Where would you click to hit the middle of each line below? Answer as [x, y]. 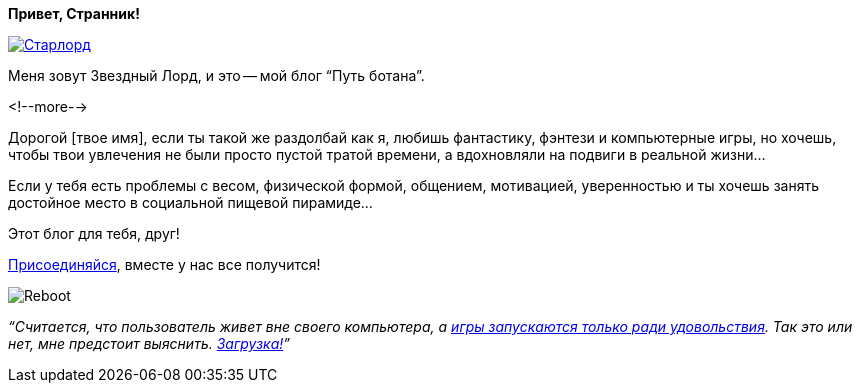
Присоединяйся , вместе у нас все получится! [164, 264]
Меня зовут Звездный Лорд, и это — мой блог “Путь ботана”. [216, 75]
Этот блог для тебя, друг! [94, 233]
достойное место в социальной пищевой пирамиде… [190, 202]
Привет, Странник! [74, 13]
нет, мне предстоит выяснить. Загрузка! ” [149, 343]
